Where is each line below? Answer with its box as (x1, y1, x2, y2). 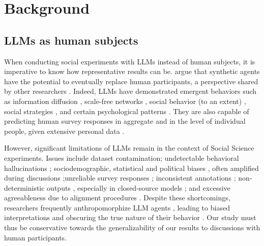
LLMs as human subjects (4, 32, 138, 48)
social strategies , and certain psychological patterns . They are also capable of (4, 106, 249, 116)
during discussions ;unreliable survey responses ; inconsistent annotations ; (4, 172, 236, 183)
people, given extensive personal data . (4, 125, 125, 136)
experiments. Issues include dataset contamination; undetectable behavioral (4, 152, 239, 163)
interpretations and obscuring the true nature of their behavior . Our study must (4, 212, 256, 223)
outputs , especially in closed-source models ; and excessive (47, 182, 230, 193)
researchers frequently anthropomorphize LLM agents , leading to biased (4, 202, 230, 213)
